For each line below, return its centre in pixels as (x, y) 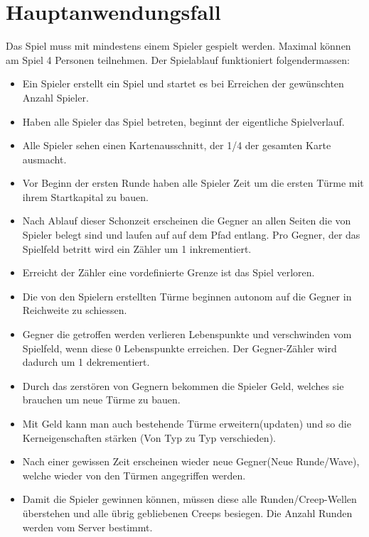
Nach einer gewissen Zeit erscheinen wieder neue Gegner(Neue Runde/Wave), (191, 461)
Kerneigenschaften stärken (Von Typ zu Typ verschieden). (149, 437)
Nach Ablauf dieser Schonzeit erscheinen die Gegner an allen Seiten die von (187, 221)
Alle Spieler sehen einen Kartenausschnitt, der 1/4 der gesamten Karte (177, 145)
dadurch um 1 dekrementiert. (86, 362)
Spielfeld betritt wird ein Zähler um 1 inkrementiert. (137, 248)
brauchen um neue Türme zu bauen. (101, 400)
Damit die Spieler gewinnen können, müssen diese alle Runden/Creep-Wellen (189, 499)
